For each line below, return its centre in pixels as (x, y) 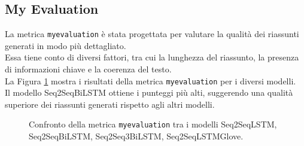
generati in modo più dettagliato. (66, 45)
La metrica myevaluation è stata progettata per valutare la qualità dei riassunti (152, 34)
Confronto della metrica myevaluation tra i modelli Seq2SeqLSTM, (153, 124)
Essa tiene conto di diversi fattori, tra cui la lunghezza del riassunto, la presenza (152, 57)
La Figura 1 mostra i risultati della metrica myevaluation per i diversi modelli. (151, 80)
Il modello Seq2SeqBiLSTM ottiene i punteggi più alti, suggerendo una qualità (149, 92)
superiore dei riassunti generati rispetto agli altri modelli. (110, 104)
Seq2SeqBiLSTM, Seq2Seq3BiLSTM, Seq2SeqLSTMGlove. (136, 136)
